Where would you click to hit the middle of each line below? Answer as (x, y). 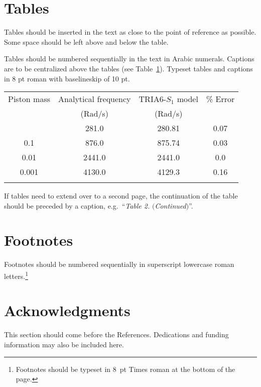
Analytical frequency (95, 99)
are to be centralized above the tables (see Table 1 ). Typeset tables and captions (128, 68)
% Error (220, 99)
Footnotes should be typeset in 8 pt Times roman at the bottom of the (125, 369)
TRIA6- (152, 99)
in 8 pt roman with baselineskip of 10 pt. (67, 78)
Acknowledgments (67, 310)
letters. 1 (16, 275)
